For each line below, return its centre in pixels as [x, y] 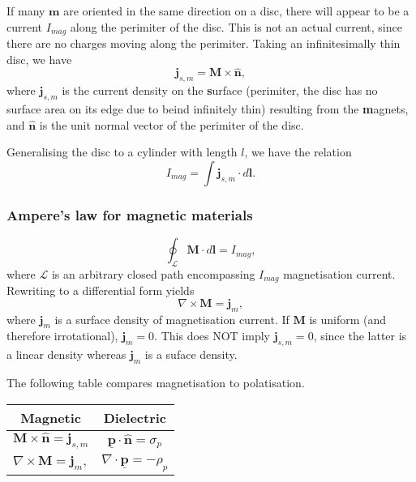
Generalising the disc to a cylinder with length [122, 152]
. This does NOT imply [212, 336]
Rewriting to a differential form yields [101, 290]
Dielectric [135, 417]
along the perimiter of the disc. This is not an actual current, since [236, 26]
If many [26, 11]
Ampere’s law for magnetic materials [130, 214]
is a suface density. [191, 354]
